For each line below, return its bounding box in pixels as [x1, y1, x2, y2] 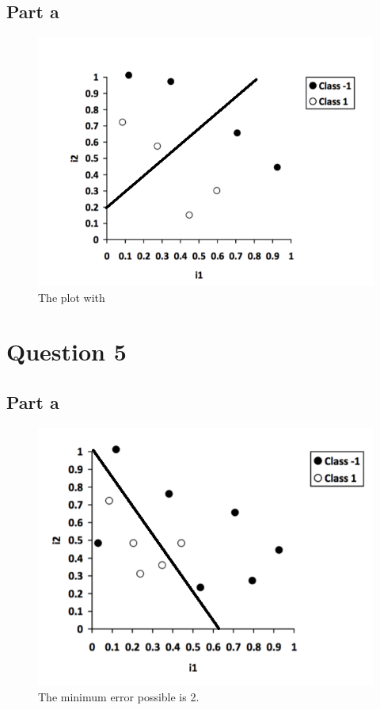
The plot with [38, 288, 105, 305]
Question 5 [6, 335, 127, 368]
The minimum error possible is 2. [38, 689, 199, 704]
